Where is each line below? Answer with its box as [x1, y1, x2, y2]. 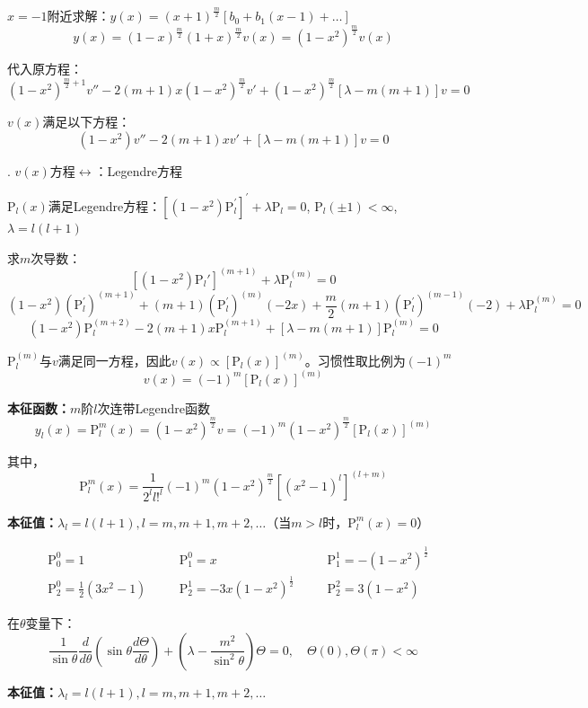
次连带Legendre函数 [97, 398, 210, 417]
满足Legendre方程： [48, 196, 162, 215]
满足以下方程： [42, 112, 131, 131]
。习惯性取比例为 [304, 350, 406, 369]
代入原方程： [7, 59, 83, 78]
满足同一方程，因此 [57, 350, 171, 369]
